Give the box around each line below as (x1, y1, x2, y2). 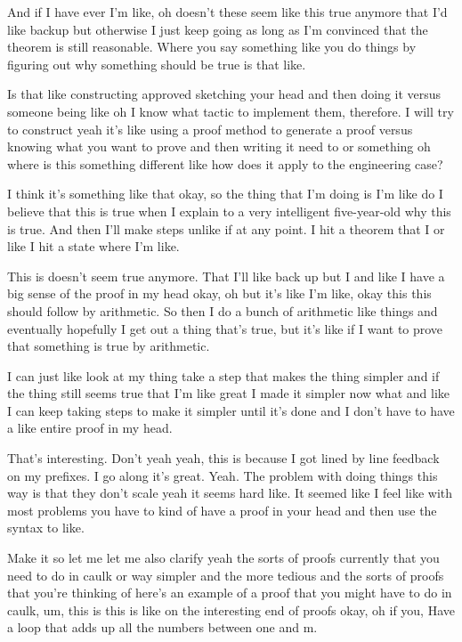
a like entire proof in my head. (7, 419, 173, 437)
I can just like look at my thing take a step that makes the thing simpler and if (7, 366, 440, 385)
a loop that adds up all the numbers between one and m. (7, 618, 318, 637)
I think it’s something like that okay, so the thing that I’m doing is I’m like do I (7, 184, 443, 203)
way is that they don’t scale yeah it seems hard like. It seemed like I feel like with (7, 484, 453, 502)
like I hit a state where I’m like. (7, 237, 180, 256)
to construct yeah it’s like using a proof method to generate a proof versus (7, 119, 413, 138)
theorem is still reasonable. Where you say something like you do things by (7, 37, 417, 56)
